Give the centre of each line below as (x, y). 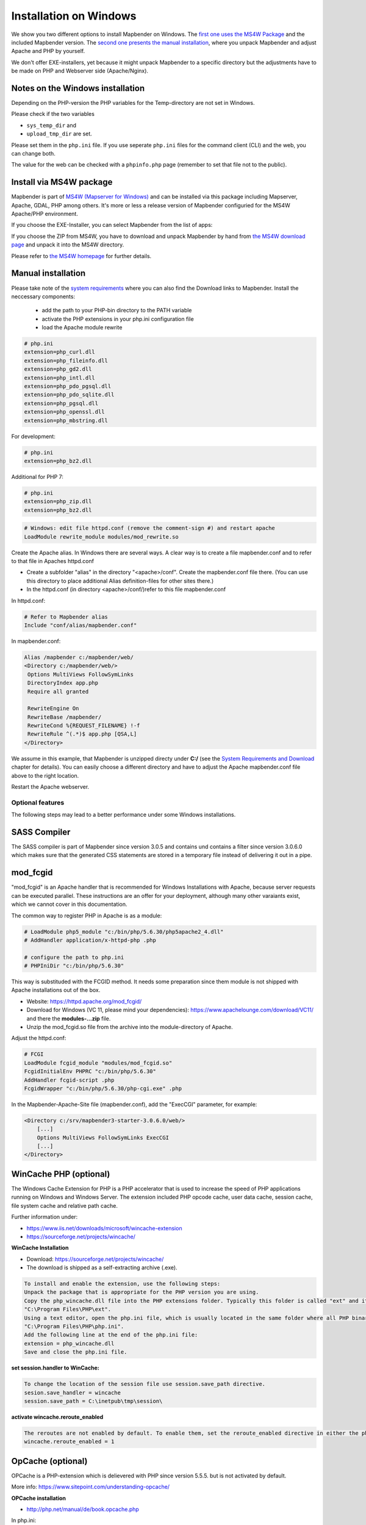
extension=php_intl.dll (60, 378)
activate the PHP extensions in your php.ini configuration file (118, 319)
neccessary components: (43, 296)
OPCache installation (39, 1498)
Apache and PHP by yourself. (48, 51)
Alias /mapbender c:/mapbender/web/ (79, 657)
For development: (34, 436)
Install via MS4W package (62, 182)
